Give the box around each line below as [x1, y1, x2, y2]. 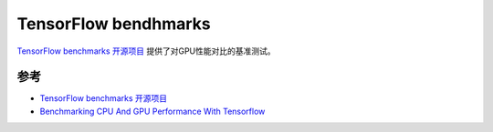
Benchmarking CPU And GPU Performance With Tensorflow [39, 106, 266, 117]
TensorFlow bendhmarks [16, 14, 211, 34]
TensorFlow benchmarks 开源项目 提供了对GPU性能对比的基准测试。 [16, 46, 276, 56]
